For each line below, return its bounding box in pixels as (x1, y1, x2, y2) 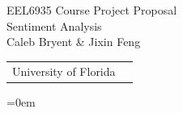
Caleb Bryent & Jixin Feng (6, 33, 141, 50)
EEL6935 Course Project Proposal (6, 2, 177, 18)
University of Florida (12, 62, 116, 79)
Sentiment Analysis (6, 17, 102, 34)
